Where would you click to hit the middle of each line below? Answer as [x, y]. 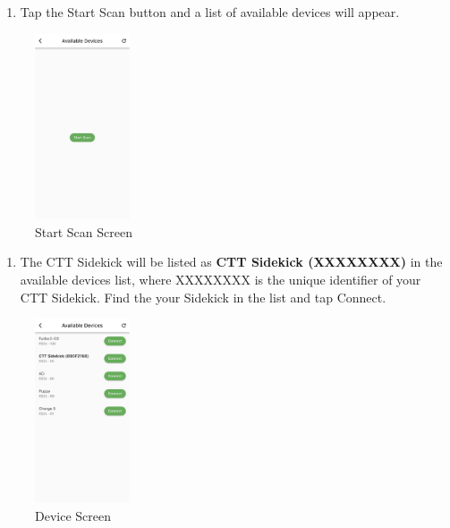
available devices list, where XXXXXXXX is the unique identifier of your [221, 279]
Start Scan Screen [84, 231]
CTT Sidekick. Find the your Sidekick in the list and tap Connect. [203, 297]
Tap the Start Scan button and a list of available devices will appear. [210, 12]
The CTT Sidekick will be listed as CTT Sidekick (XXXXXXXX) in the [231, 262]
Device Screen [73, 516]
